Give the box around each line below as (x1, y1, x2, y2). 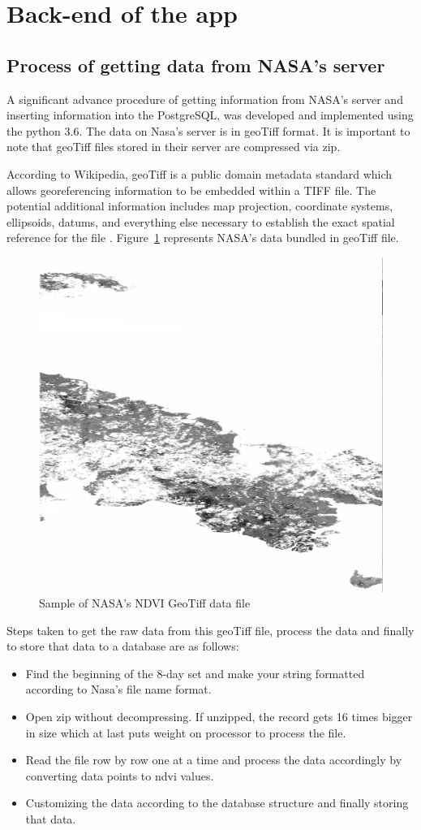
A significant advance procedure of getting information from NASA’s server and (6, 90, 403, 107)
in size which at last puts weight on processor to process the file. (25, 724, 346, 741)
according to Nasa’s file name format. (25, 681, 212, 698)
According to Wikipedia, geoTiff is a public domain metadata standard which (6, 165, 393, 182)
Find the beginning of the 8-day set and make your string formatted (25, 664, 365, 681)
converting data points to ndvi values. (25, 767, 214, 784)
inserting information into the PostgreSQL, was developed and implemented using (6, 106, 414, 123)
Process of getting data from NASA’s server (6, 52, 385, 77)
